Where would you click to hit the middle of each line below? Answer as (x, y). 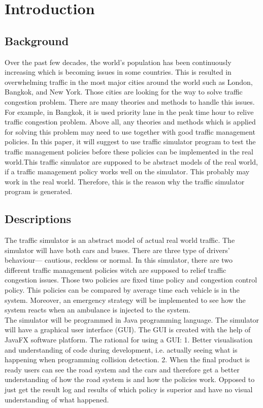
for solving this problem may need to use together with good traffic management (130, 131)
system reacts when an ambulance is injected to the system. (97, 310)
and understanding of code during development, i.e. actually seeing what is (121, 349)
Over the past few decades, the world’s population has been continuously (118, 62)
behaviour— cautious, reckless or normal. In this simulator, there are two (119, 260)
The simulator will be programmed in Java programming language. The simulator (132, 319)
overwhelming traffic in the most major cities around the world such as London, (129, 82)
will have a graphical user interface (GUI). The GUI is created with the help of (128, 329)
